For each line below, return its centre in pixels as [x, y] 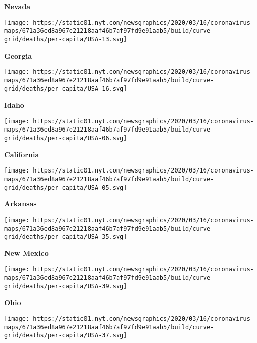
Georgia [18, 55]
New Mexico [26, 253]
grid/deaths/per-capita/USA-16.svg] [66, 89]
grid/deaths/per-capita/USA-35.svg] [66, 237]
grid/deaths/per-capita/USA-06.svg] [66, 138]
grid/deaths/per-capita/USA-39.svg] [66, 286]
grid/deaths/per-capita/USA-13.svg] [66, 39]
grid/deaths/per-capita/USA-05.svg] [66, 187]
